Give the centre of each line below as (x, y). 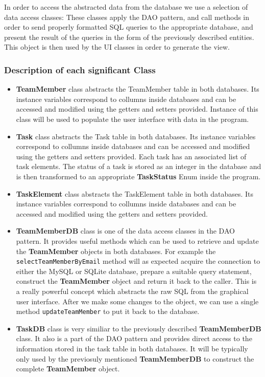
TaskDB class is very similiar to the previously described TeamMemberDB (139, 328)
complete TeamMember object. (68, 369)
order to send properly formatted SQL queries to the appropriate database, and (129, 27)
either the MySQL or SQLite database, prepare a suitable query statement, (134, 271)
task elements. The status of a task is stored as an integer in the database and (139, 166)
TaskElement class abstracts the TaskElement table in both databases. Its (135, 193)
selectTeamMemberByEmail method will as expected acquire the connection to (138, 261)
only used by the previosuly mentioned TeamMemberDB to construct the (135, 358)
